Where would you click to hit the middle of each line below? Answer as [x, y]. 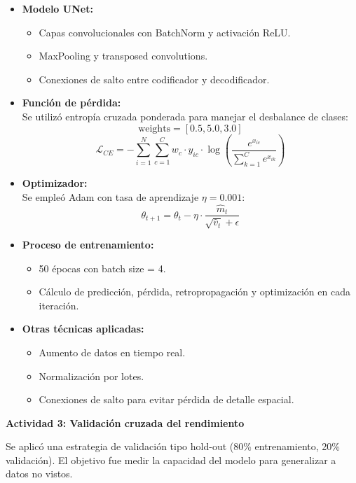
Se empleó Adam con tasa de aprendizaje [110, 196]
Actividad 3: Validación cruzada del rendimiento [125, 422]
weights [155, 128]
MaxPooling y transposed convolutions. [123, 56]
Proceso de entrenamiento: [88, 244]
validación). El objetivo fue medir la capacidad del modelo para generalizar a [171, 460]
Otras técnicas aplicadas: [83, 329]
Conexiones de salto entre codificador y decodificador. [154, 79]
